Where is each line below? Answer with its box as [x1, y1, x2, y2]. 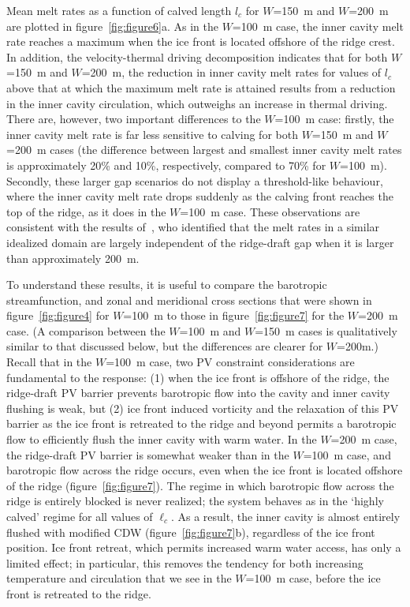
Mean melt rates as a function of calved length [6, 2, 232, 18]
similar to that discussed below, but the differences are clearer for [6, 338, 323, 354]
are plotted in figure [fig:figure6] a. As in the [6, 17, 218, 34]
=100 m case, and [303, 446, 391, 463]
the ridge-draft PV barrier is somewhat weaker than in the [6, 446, 289, 463]
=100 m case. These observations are [180, 203, 360, 219]
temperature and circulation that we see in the [6, 570, 232, 586]
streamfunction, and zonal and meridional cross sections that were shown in [6, 291, 372, 308]
